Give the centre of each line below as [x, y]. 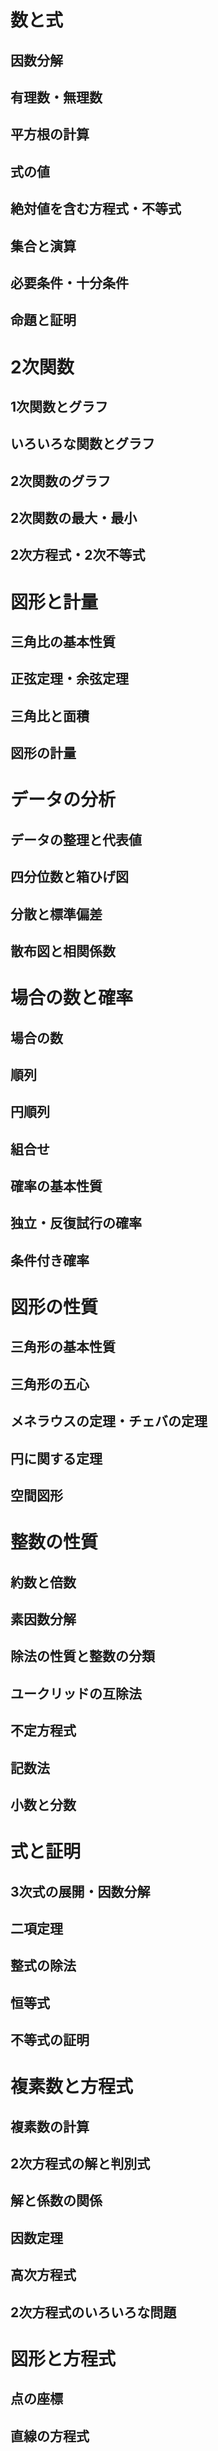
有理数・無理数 [56, 97]
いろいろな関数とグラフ [82, 444]
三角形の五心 [50, 1384]
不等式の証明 [50, 2040]
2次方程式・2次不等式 [78, 555]
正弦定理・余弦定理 [69, 679]
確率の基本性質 [56, 1186]
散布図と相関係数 [63, 951]
